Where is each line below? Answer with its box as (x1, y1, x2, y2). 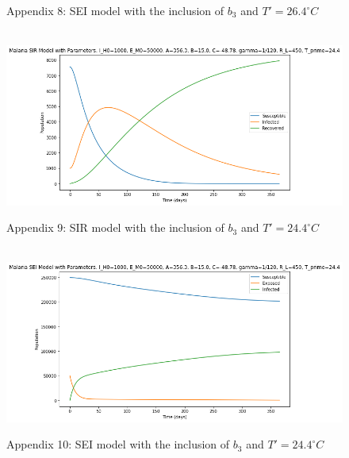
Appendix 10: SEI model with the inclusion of (6, 436, 230, 452)
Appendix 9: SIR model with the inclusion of (6, 219, 224, 236)
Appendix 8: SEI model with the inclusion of (6, 2, 224, 18)
